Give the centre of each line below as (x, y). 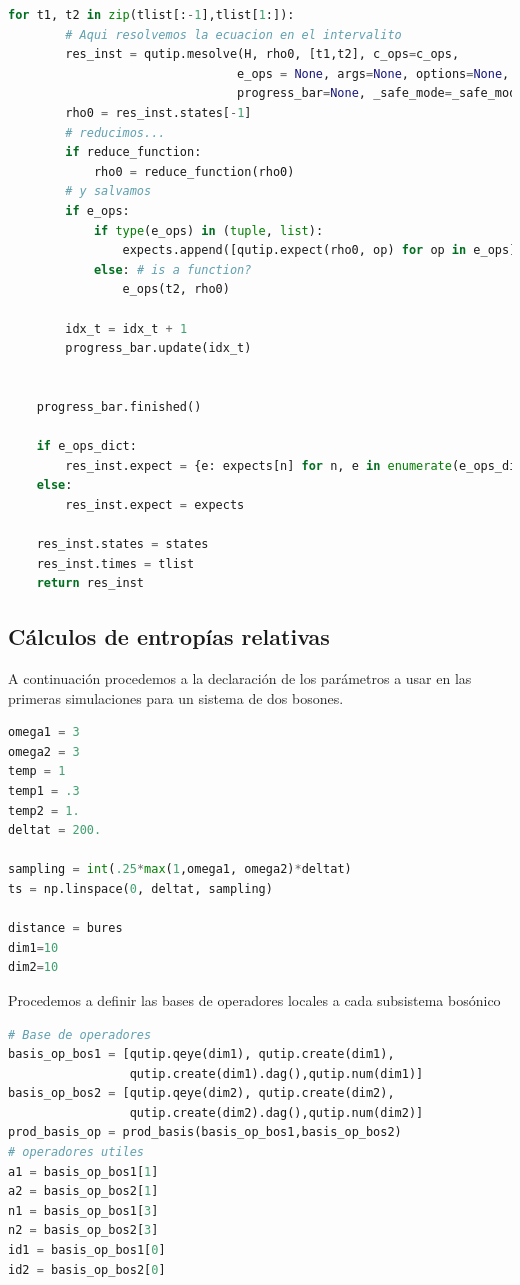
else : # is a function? (172, 269)
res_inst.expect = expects (155, 504)
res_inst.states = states (122, 544)
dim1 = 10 (33, 947)
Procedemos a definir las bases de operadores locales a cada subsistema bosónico (254, 999)
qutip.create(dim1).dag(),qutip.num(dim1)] (276, 1073)
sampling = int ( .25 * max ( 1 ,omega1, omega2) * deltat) (180, 869)
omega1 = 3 (44, 732)
